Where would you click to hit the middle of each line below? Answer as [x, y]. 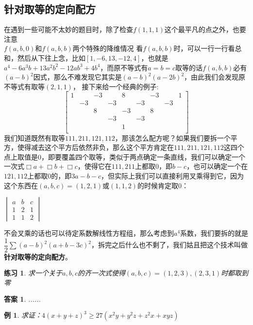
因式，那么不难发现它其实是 [77, 77]
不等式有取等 [24, 86]
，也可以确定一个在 [217, 166]
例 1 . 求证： [23, 315]
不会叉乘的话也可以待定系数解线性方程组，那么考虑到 [89, 233]
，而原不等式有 [124, 67]
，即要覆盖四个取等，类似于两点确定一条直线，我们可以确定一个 [143, 156]
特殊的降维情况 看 [115, 48]
